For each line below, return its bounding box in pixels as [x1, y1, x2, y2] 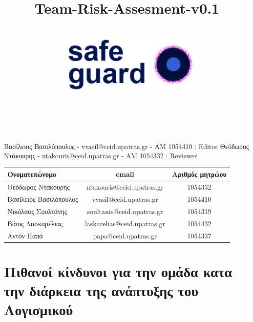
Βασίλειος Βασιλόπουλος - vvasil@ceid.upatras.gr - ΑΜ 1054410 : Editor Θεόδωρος [4, 141, 249, 151]
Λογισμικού [4, 300, 73, 320]
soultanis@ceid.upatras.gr [87, 206, 163, 216]
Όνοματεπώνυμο [7, 169, 56, 179]
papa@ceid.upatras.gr [93, 230, 157, 240]
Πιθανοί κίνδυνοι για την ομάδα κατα [4, 261, 232, 281]
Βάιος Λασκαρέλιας [7, 218, 63, 228]
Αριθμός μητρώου [171, 169, 227, 179]
